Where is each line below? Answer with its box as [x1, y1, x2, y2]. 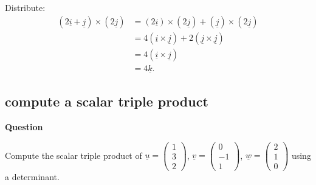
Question [5, 120, 43, 133]
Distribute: [5, 1, 46, 13]
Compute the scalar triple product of [5, 148, 142, 161]
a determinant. [5, 170, 60, 183]
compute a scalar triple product [5, 92, 208, 111]
